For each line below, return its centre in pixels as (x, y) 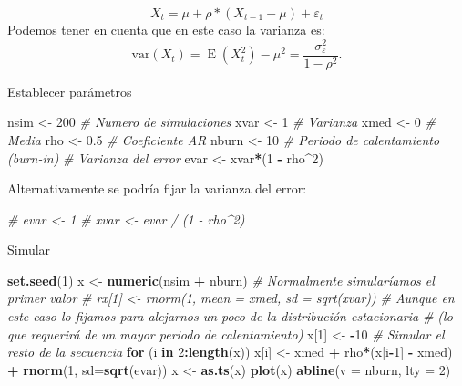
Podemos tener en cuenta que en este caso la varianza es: (166, 29)
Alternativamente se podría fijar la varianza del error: (157, 188)
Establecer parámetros (70, 91)
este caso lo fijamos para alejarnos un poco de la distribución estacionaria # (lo (230, 316)
